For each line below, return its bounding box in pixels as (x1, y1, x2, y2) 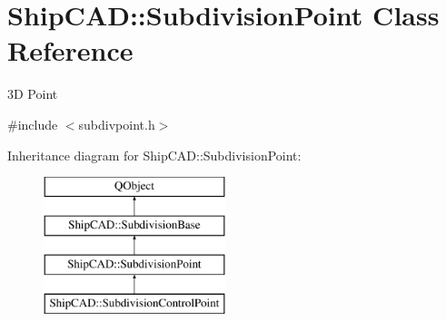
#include (7, 114, 58, 133)
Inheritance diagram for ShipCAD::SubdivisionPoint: (7, 145, 302, 164)
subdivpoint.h (78, 114, 155, 133)
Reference (7, 32, 134, 69)
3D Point (7, 84, 58, 103)
